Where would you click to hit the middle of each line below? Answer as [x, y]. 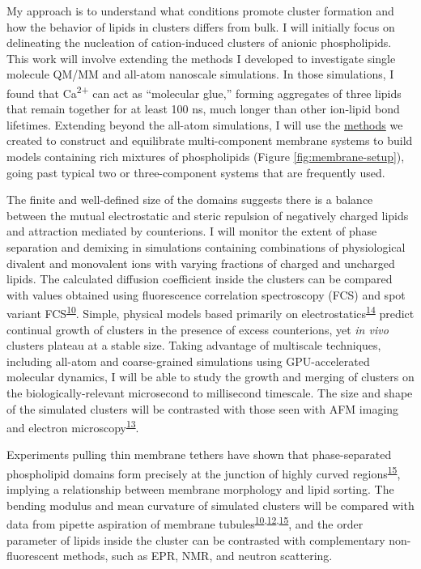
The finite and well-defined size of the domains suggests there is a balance [190, 200]
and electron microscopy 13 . [73, 426]
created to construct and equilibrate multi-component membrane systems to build [210, 140]
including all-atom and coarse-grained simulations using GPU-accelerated [188, 361]
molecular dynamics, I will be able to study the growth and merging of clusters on [210, 377]
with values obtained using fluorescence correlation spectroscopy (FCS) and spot [206, 294]
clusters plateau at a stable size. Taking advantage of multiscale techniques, [194, 345]
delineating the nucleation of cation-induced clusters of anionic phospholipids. [199, 42]
